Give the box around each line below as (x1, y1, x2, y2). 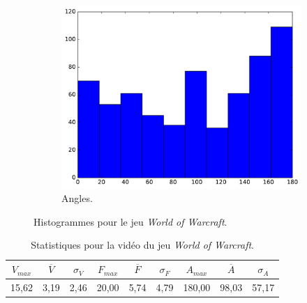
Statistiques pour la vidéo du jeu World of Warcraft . (31, 238, 255, 252)
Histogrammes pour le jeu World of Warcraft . (33, 214, 227, 228)
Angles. (61, 191, 93, 205)
